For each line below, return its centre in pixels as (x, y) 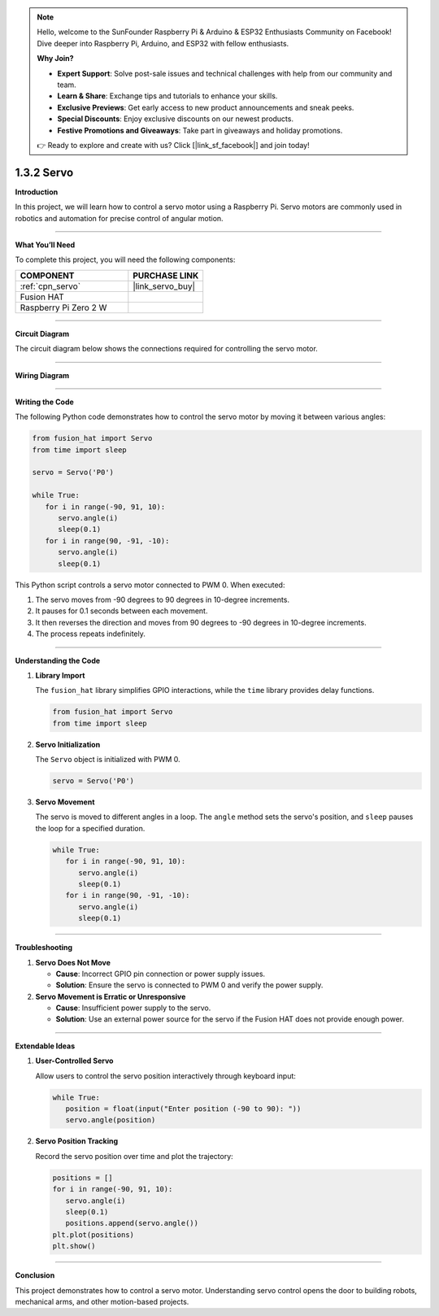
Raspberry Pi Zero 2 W (63, 307)
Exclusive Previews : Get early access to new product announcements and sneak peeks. (206, 107)
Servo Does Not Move (73, 962)
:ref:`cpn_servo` (50, 286)
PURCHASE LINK (166, 275)
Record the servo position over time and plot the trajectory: (134, 1156)
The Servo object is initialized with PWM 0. (108, 760)
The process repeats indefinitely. (90, 634)
